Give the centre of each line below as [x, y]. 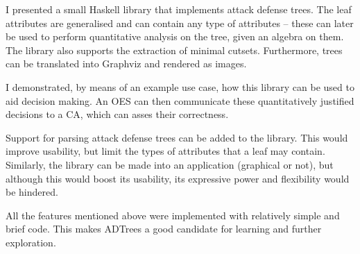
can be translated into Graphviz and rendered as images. [126, 63]
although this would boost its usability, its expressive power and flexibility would [178, 178]
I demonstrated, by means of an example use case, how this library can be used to [180, 86]
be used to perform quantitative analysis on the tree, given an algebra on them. [175, 36]
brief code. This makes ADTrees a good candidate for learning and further [164, 229]
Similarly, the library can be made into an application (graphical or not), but [170, 164]
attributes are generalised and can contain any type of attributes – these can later [180, 23]
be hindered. [32, 192]
